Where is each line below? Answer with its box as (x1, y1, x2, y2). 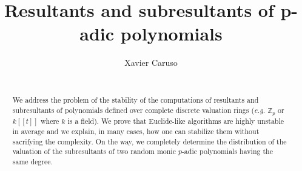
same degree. (12, 156, 53, 166)
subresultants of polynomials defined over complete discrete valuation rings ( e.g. (12, 105, 266, 115)
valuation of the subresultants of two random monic (12, 146, 176, 156)
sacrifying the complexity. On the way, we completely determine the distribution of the (12, 136, 287, 146)
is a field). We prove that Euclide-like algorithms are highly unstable (67, 115, 284, 126)
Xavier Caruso (124, 56, 178, 69)
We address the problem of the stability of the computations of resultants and (12, 95, 259, 105)
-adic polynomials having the (181, 146, 273, 156)
